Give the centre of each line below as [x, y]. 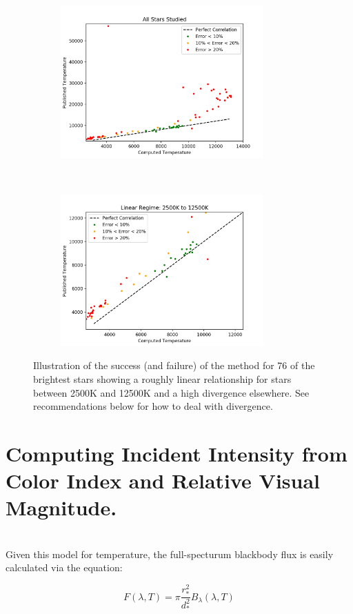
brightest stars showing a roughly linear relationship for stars [162, 378]
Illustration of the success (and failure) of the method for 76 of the [174, 365]
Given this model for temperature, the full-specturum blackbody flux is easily [170, 554]
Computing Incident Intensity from [176, 453]
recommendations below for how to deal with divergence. [153, 406]
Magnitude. [61, 507]
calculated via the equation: [64, 567]
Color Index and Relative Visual [163, 481]
